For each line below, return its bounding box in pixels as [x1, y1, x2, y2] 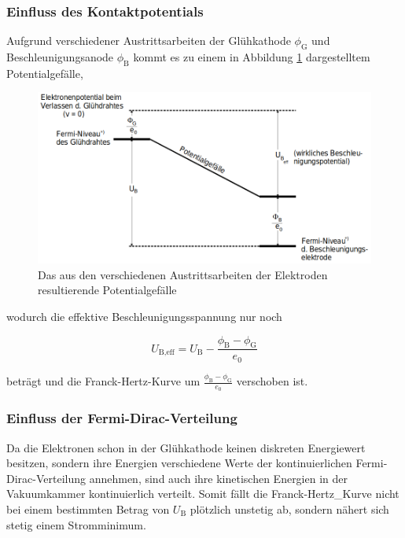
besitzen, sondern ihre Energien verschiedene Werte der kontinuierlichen [6, 455, 352, 471]
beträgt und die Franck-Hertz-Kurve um [6, 373, 201, 389]
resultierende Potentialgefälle [38, 282, 177, 298]
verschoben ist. [236, 373, 308, 389]
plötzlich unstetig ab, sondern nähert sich [190, 501, 389, 518]
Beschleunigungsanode [6, 49, 114, 65]
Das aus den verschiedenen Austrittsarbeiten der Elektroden [38, 266, 328, 282]
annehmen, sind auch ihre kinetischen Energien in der [89, 470, 348, 486]
